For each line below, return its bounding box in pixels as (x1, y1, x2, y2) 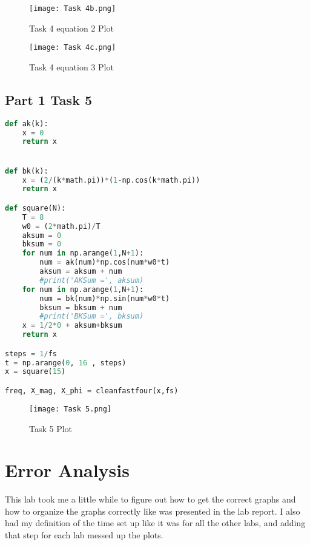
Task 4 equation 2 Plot (29, 21, 114, 34)
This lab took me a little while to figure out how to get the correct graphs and (5, 493, 296, 506)
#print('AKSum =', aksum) (39, 276, 144, 285)
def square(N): (5, 203, 66, 212)
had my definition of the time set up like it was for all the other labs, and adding (5, 516, 306, 529)
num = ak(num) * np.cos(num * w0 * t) (39, 258, 170, 267)
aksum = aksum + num (39, 267, 122, 276)
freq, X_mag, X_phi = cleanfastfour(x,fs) (5, 386, 179, 395)
